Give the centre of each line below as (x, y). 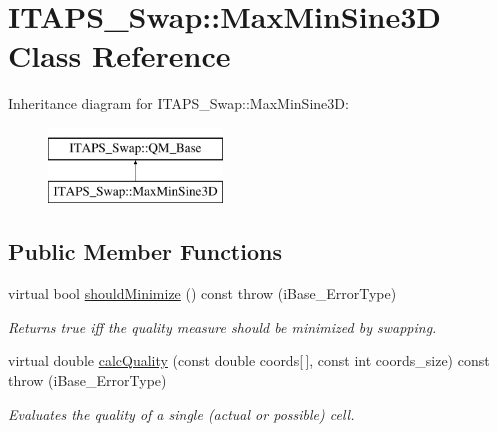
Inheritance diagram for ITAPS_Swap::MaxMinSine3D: (178, 103)
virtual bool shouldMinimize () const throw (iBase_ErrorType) (202, 293)
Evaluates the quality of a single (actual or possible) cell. (181, 413)
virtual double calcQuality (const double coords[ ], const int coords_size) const (249, 360)
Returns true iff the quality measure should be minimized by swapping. (222, 326)
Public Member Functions (145, 251)
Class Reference (119, 55)
